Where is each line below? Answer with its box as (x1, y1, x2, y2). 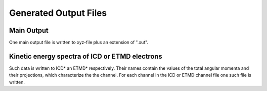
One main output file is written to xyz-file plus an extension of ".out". (9, 40, 148, 45)
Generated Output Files (9, 7, 107, 18)
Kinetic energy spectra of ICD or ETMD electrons (9, 52, 163, 60)
